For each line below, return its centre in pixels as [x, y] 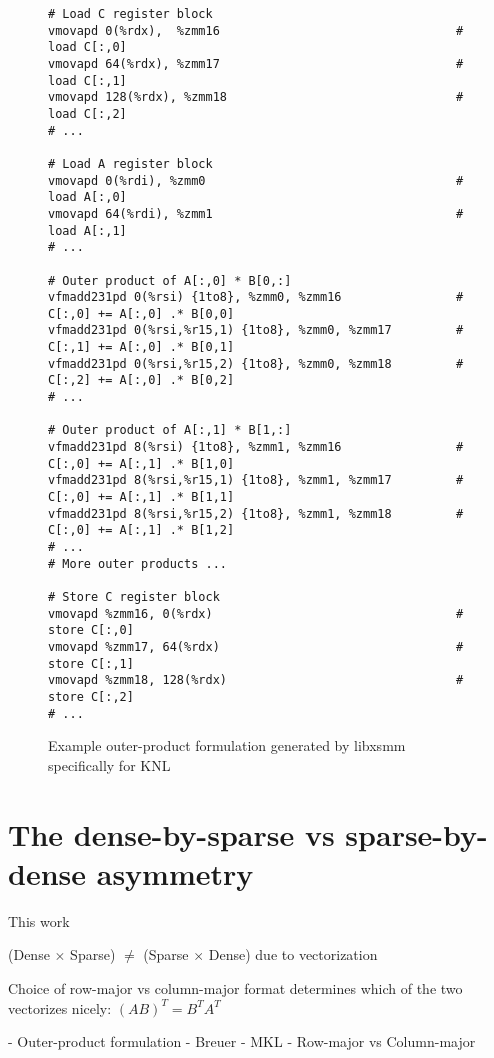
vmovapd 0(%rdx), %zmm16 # [256, 30]
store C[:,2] [91, 696]
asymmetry [175, 872]
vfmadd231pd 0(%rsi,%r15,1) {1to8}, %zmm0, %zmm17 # [256, 330]
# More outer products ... [137, 563]
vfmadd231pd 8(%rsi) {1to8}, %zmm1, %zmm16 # [256, 447]
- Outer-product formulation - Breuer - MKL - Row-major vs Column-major [242, 1041]
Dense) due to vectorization [293, 954]
